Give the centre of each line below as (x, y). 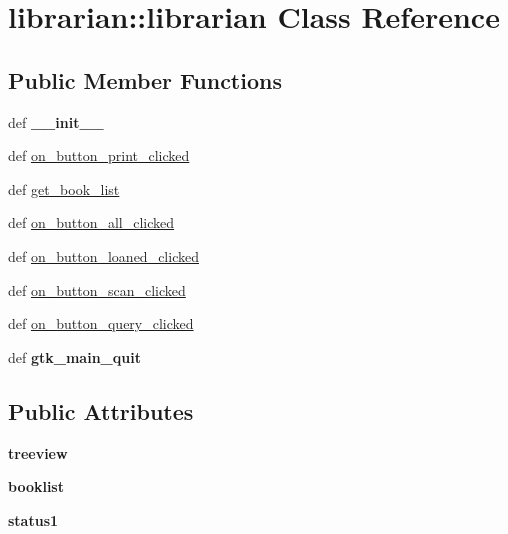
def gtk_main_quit (74, 356)
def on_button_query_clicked (101, 323)
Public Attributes (101, 410)
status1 (33, 519)
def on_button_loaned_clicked (103, 255)
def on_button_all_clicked (91, 222)
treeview (38, 452)
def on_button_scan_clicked (97, 289)
